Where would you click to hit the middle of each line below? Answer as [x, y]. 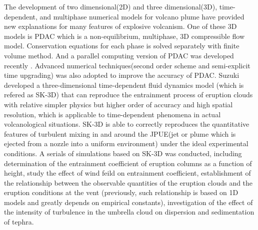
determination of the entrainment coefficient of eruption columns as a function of [128, 163]
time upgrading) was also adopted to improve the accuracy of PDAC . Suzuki [122, 75]
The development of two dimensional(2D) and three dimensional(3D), [111, 6]
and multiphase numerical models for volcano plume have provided [142, 16]
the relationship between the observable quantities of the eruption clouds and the [128, 182]
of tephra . [19, 222]
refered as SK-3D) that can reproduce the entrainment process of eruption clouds [128, 95]
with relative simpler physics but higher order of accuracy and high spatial [118, 104]
